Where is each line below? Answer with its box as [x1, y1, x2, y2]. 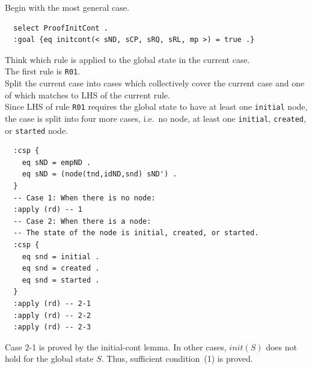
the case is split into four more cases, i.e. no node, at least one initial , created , [5, 112, 306, 124]
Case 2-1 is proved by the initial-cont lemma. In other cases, [5, 340, 227, 353]
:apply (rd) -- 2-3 [13, 323, 91, 332]
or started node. [5, 124, 69, 136]
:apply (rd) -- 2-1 [13, 299, 91, 308]
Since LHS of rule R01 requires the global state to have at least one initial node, [5, 100, 308, 113]
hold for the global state [5, 352, 94, 365]
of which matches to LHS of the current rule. [5, 88, 170, 101]
